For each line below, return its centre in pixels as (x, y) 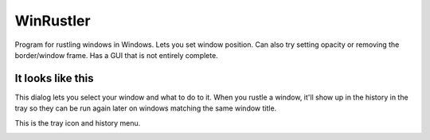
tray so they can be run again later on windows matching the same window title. (146, 108)
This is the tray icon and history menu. (78, 122)
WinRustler (53, 21)
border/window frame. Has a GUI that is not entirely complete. (116, 55)
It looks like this (55, 78)
